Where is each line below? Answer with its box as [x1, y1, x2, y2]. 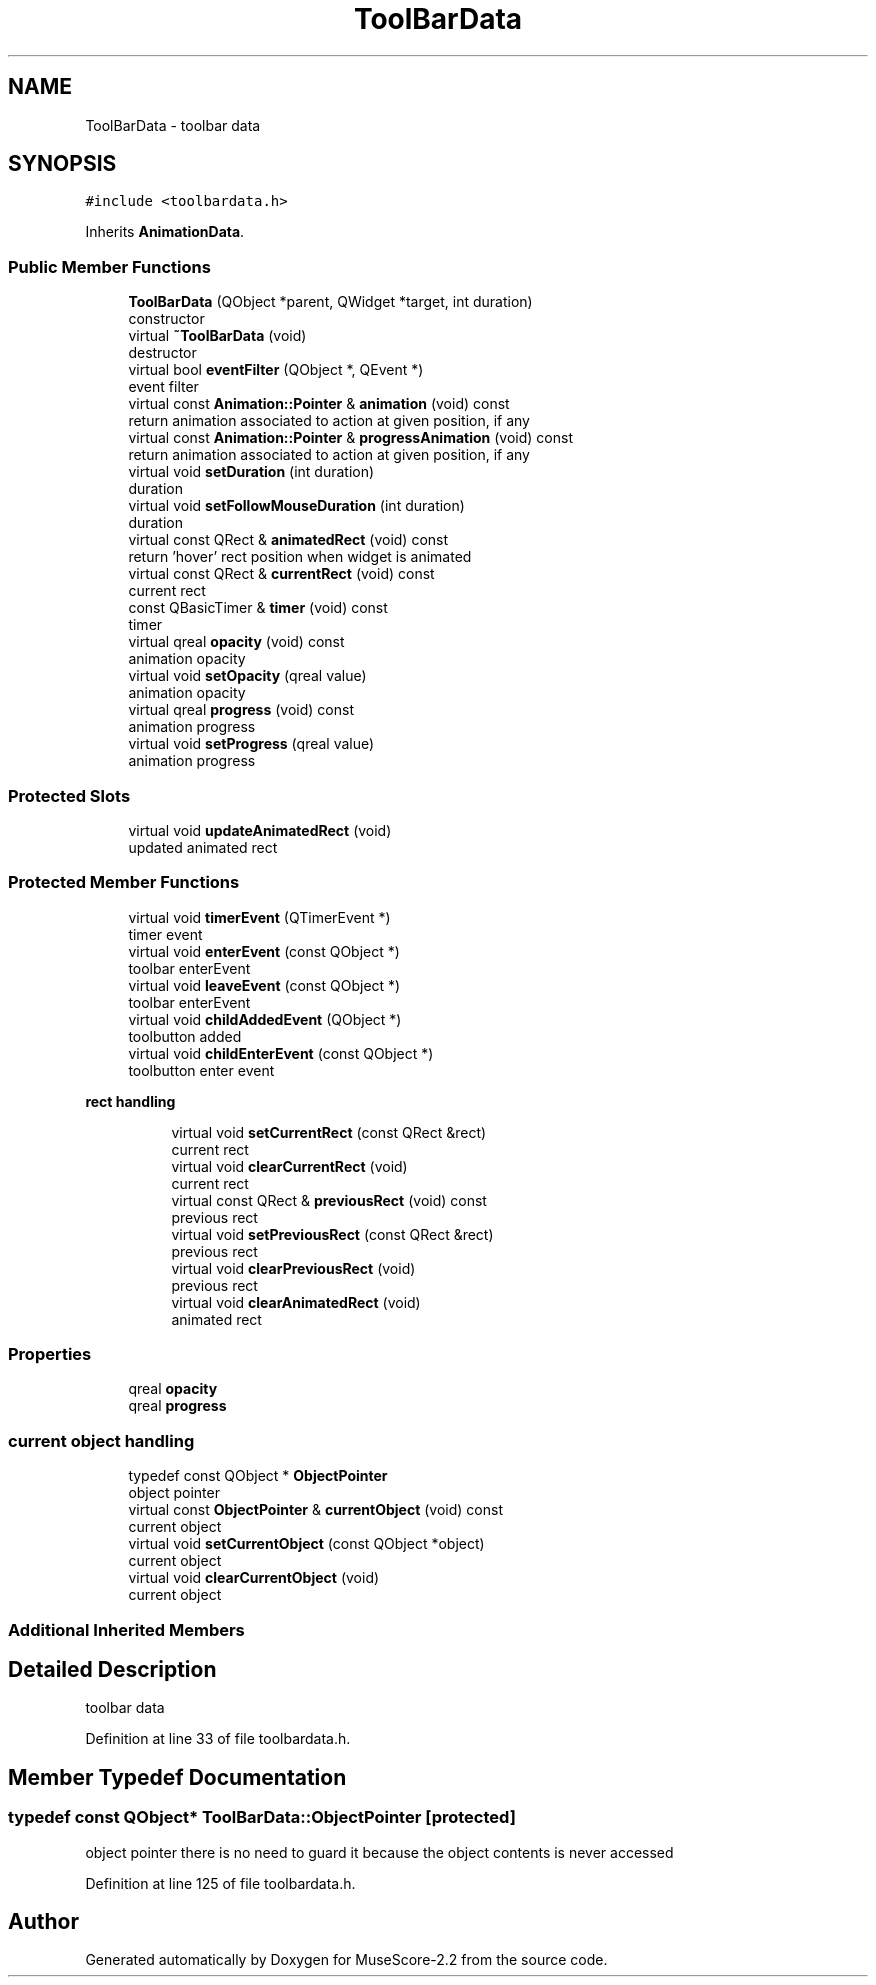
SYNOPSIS [8, 151, 117, 177]
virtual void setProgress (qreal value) [128, 735, 375, 753]
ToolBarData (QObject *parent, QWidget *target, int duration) [128, 293, 533, 311]
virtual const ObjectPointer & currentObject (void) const [128, 1501, 504, 1519]
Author [8, 1909, 79, 1935]
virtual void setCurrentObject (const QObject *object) [128, 1535, 485, 1553]
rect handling [85, 1092, 176, 1110]
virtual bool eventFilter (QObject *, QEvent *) [128, 361, 424, 379]
